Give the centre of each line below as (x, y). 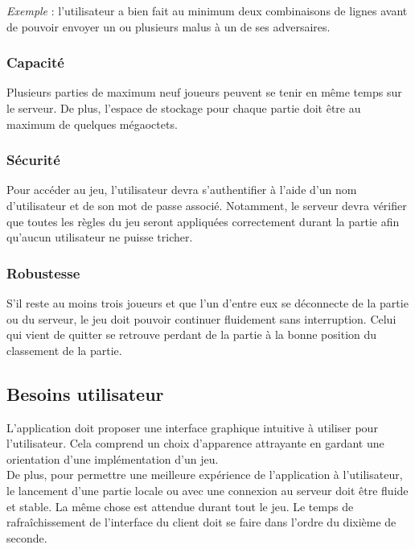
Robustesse (43, 272)
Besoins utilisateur (85, 393)
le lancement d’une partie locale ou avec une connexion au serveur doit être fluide (207, 490)
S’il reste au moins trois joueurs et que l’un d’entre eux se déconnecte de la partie (207, 303)
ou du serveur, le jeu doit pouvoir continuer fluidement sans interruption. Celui (201, 318)
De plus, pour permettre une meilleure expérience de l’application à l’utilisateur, (205, 475)
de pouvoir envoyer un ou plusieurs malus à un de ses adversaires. (168, 26)
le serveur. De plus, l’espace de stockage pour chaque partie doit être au (184, 108)
